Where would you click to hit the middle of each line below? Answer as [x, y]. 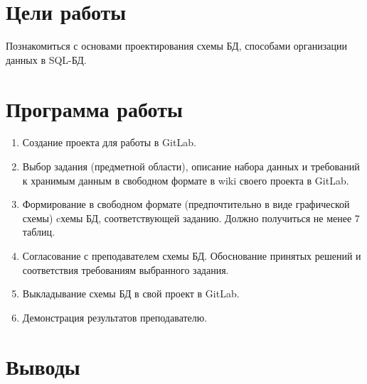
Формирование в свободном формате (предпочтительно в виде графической [186, 204]
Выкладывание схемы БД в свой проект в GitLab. [131, 294]
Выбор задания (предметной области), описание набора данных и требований [191, 166]
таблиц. [38, 232]
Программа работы [94, 108]
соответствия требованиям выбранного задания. [126, 269]
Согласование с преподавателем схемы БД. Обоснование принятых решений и [192, 256]
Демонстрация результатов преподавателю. [115, 317]
